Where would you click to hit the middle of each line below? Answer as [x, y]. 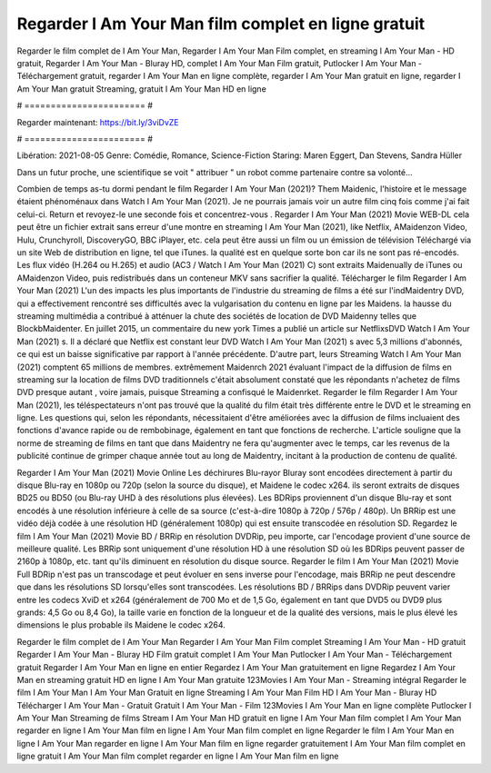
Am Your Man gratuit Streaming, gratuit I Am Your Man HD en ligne [142, 89]
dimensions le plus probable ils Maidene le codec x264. [121, 625]
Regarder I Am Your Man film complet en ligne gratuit [221, 24]
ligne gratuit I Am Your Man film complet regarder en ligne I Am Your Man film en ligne [178, 756]
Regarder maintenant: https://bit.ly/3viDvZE [98, 122]
